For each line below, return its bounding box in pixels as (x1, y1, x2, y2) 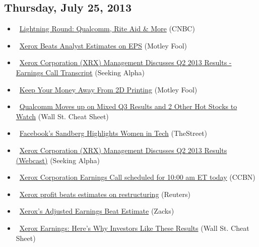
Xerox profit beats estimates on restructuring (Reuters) (19, 188, 190, 199)
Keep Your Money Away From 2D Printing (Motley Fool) (19, 84, 198, 94)
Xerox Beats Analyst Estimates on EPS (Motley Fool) (19, 40, 187, 51)
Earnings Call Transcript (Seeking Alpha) (16, 67, 145, 77)
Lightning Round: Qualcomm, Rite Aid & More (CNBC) (19, 23, 195, 34)
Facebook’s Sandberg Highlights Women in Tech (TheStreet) (19, 128, 208, 138)
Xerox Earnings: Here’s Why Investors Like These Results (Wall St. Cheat (19, 222, 249, 233)
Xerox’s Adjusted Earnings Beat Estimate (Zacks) (19, 206, 174, 216)
